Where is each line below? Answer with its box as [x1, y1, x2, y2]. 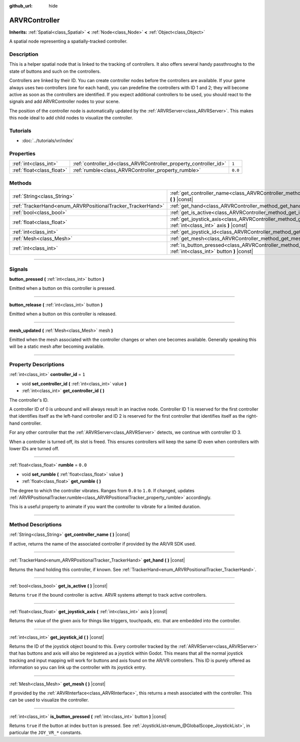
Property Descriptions [9, 361, 64, 368]
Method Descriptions [9, 521, 62, 528]
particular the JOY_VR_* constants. [9, 729, 82, 735]
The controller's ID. [9, 397, 49, 403]
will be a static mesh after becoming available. [9, 343, 104, 349]
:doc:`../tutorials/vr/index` [21, 138, 74, 144]
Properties [9, 150, 36, 157]
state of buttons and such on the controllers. [9, 68, 101, 74]
